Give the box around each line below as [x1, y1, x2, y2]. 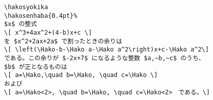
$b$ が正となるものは [4, 63, 67, 70]
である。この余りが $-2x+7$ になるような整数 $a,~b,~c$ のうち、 [4, 54, 205, 62]
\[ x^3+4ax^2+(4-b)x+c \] [4, 29, 92, 36]
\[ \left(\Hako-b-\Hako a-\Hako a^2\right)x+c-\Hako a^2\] [4, 46, 209, 54]
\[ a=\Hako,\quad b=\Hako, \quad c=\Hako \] [4, 71, 158, 79]
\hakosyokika [4, 4, 48, 11]
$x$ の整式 [4, 20, 37, 28]
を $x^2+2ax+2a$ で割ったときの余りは [4, 37, 123, 45]
